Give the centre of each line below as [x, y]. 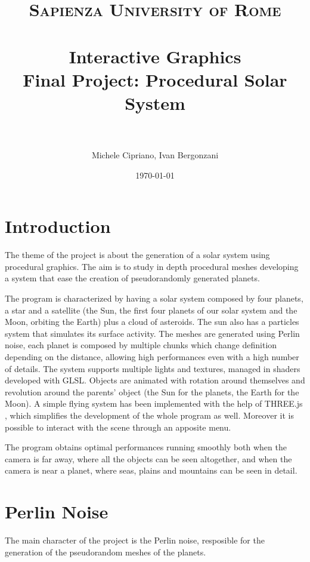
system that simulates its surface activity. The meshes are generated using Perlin [152, 333]
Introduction [58, 226]
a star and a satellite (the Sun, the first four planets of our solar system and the [151, 310]
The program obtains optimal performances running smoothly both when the [146, 447]
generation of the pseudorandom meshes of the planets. [106, 552]
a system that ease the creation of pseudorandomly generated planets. [132, 278]
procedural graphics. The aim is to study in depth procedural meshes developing [152, 266]
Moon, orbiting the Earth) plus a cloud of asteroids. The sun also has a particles [152, 322]
